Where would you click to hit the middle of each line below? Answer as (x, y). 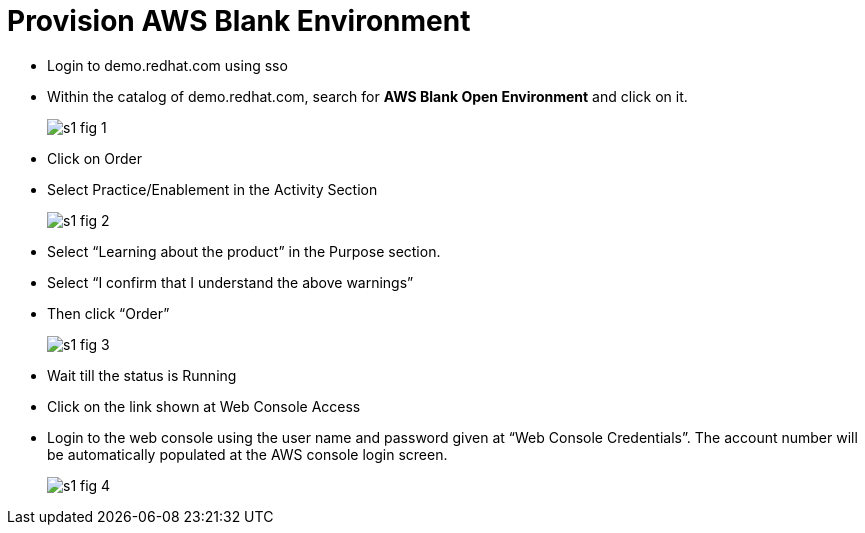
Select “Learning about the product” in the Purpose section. (244, 251)
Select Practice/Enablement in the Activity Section (212, 189)
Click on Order (94, 158)
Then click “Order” (108, 313)
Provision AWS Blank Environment (239, 21)
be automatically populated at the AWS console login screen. (247, 454)
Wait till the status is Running (142, 375)
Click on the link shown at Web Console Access (204, 406)
